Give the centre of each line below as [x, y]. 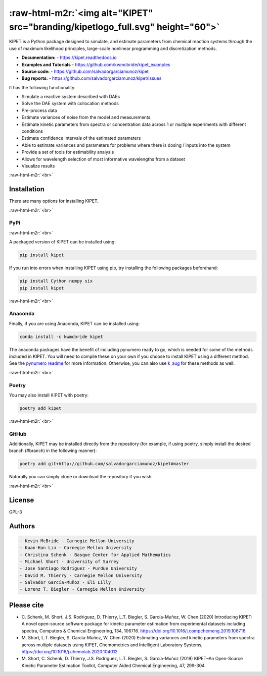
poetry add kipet [41, 408]
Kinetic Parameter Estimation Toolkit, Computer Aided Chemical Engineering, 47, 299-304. [114, 665]
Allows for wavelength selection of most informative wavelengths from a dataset [103, 159]
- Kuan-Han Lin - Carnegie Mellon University [76, 548]
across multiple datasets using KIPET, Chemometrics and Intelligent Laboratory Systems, [112, 645]
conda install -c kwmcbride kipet [61, 337]
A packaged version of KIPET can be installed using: [63, 242]
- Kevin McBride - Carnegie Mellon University [77, 541]
